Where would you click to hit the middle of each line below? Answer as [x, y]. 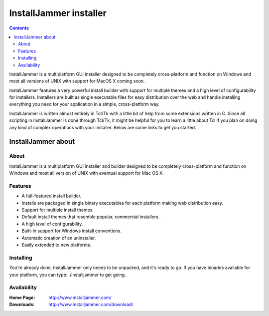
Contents [19, 28]
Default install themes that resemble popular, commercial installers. [91, 217]
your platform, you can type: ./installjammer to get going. [68, 275]
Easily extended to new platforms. [57, 245]
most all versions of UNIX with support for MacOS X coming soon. [77, 81]
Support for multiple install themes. [58, 210]
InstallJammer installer [58, 13]
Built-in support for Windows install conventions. [72, 231]
